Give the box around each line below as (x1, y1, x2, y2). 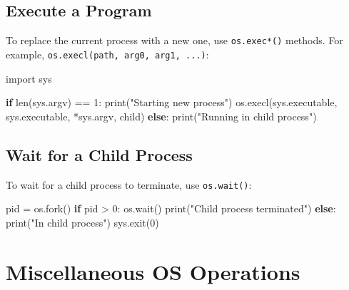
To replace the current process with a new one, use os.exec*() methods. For (6, 33, 343, 48)
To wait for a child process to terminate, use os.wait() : (6, 177, 252, 192)
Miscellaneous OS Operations (6, 257, 300, 286)
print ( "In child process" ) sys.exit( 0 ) (6, 214, 159, 229)
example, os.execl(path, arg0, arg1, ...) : (6, 46, 209, 61)
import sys (6, 71, 52, 86)
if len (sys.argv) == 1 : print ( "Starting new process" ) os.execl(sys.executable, (6, 95, 338, 110)
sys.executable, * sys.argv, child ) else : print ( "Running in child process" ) (6, 108, 317, 123)
